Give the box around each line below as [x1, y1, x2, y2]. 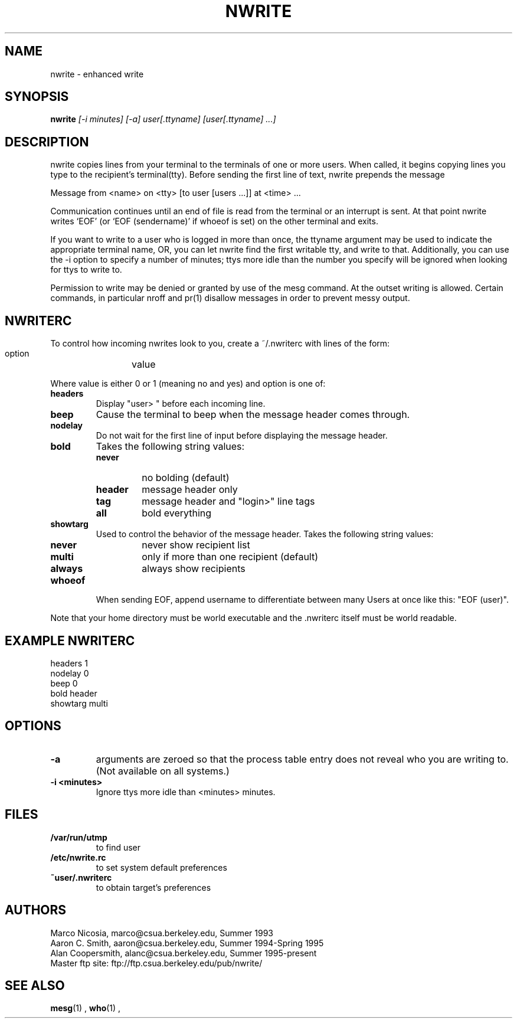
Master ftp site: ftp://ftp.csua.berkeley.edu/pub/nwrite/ [50, 957, 263, 968]
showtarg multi [50, 698, 108, 708]
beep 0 [50, 678, 78, 688]
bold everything [142, 507, 212, 519]
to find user [96, 842, 141, 852]
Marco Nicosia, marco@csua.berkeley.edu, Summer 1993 [50, 927, 274, 938]
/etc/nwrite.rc [50, 852, 106, 862]
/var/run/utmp [50, 832, 107, 842]
